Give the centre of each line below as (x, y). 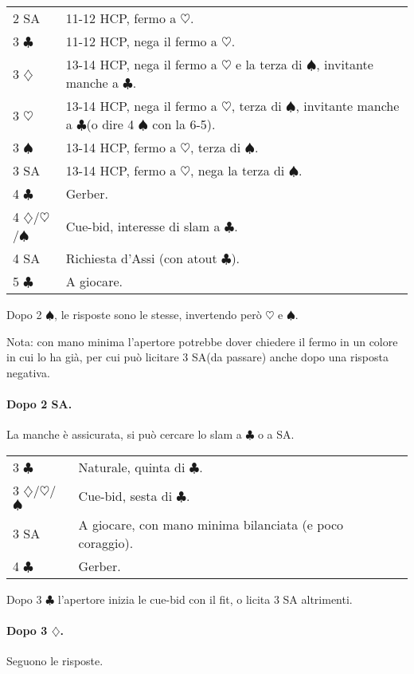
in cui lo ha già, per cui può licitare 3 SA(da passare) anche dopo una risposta (197, 357)
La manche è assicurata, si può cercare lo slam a (124, 434)
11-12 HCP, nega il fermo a (141, 41)
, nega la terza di (238, 170)
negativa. (28, 372)
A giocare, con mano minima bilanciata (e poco (211, 524)
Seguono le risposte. (55, 661)
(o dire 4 (110, 124)
